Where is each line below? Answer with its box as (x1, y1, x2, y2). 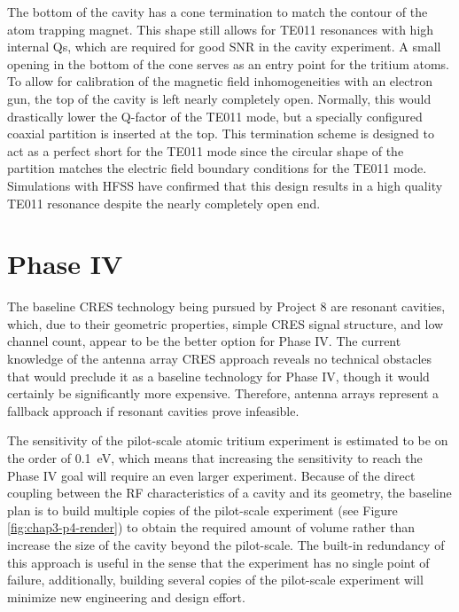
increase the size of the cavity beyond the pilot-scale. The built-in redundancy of (7, 535, 445, 553)
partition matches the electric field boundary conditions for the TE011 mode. (7, 159, 427, 177)
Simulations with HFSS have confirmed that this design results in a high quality (7, 176, 443, 194)
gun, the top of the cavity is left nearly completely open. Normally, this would (7, 89, 432, 107)
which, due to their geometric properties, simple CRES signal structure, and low (7, 314, 444, 333)
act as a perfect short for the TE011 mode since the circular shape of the (7, 141, 404, 160)
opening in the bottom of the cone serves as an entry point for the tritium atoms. (7, 54, 450, 73)
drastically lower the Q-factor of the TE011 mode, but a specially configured (7, 106, 423, 125)
